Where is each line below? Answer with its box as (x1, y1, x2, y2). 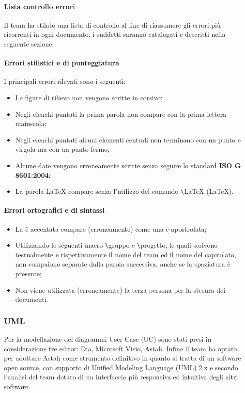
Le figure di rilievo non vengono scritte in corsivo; (15, 92, 163, 102)
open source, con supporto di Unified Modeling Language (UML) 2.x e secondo (4, 362, 238, 372)
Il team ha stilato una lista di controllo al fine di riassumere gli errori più (4, 19, 221, 30)
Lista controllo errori (4, 1, 75, 11)
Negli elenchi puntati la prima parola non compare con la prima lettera (15, 109, 227, 119)
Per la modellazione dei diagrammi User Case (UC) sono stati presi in (4, 334, 212, 344)
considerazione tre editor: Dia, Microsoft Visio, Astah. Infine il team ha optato (4, 343, 237, 353)
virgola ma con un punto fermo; (15, 144, 109, 154)
